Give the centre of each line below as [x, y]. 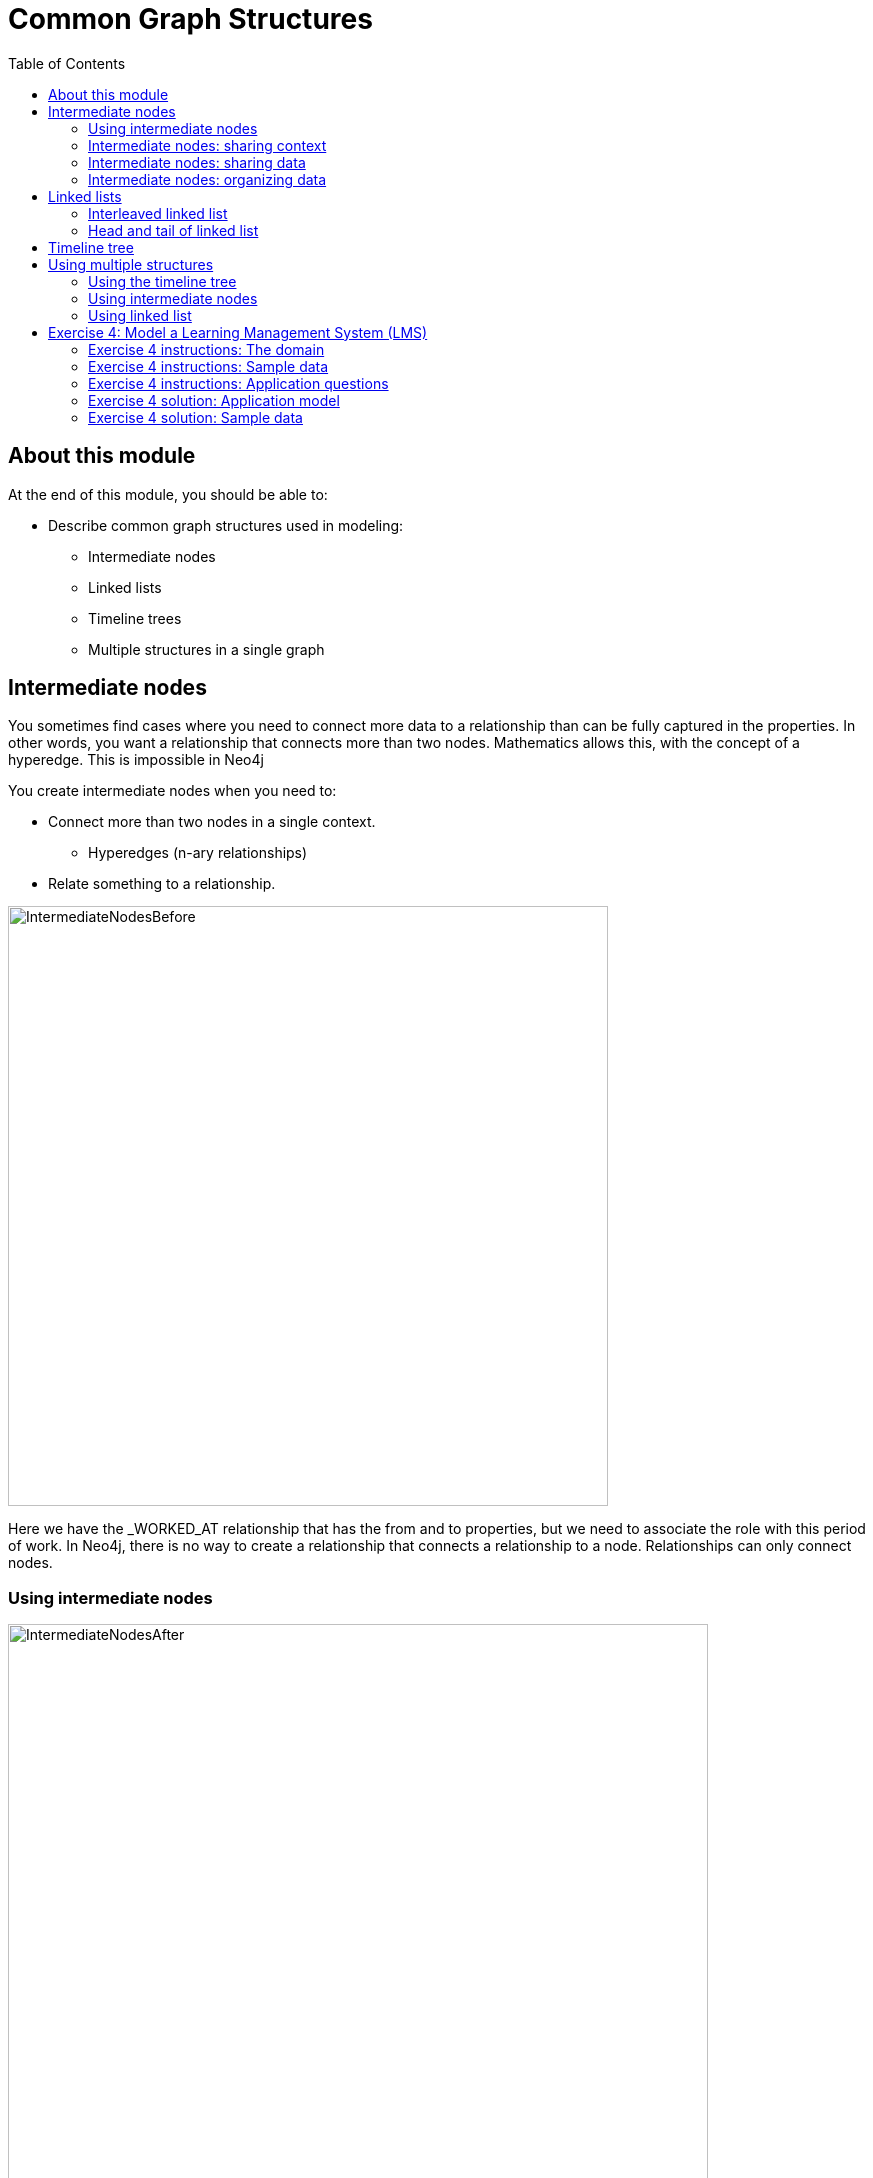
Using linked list [140, 315]
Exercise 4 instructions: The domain [206, 349]
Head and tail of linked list [173, 230]
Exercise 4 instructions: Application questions [238, 383]
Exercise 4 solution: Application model [214, 400]
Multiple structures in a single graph [206, 649]
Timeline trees [135, 618]
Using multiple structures [131, 264]
